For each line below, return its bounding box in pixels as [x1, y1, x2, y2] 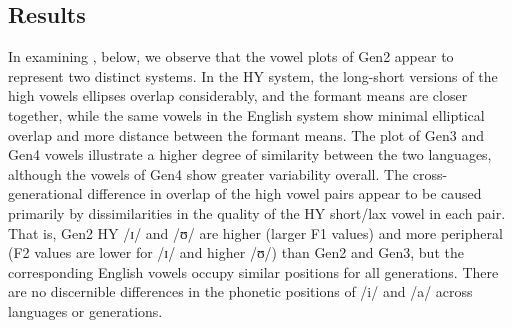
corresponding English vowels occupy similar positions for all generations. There [8, 261, 499, 282]
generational [8, 183, 83, 204]
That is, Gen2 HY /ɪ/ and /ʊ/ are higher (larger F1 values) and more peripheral [8, 222, 503, 243]
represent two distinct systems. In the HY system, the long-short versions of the [8, 65, 498, 86]
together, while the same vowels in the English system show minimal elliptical [8, 104, 485, 125]
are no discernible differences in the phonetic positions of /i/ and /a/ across [8, 281, 473, 302]
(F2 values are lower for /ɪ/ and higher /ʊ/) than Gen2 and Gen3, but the [8, 242, 464, 263]
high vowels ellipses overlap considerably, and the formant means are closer [8, 85, 468, 106]
